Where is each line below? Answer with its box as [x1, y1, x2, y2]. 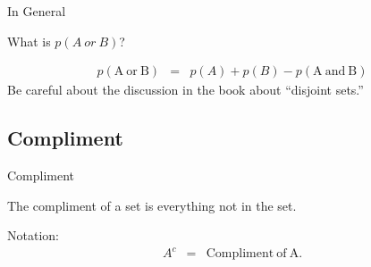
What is [7, 31, 51, 50]
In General [7, 2, 66, 20]
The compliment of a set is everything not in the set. [7, 196, 297, 214]
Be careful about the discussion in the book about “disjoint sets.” [7, 80, 364, 99]
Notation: [7, 226, 59, 245]
